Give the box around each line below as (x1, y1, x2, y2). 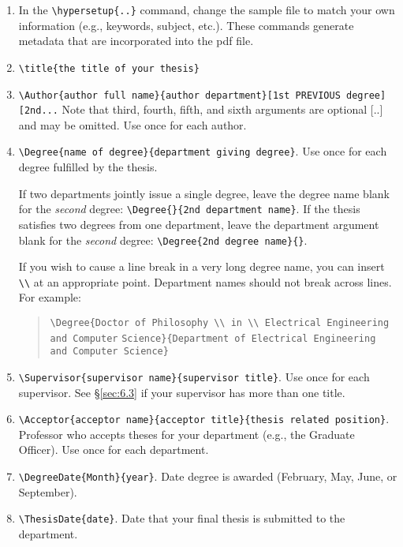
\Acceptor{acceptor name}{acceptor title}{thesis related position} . (18, 410, 390, 427)
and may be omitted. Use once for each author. (18, 116, 247, 133)
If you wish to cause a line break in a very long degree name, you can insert (18, 258, 385, 275)
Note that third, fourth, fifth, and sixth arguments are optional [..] (62, 101, 383, 118)
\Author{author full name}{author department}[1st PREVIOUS (18, 89, 341, 101)
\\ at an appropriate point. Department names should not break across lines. (18, 273, 392, 290)
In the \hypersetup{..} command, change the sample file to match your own (18, 2, 395, 17)
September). (18, 483, 77, 500)
